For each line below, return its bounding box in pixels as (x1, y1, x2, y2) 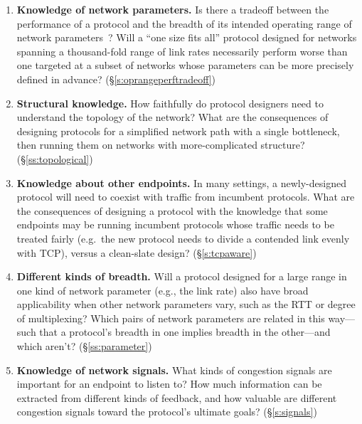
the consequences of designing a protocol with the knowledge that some (16, 203, 328, 218)
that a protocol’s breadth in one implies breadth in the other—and (39, 324, 331, 339)
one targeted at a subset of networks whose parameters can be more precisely (16, 58, 354, 73)
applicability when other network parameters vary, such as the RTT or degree (16, 297, 356, 312)
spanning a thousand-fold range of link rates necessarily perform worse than (16, 43, 348, 58)
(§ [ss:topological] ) (16, 151, 93, 166)
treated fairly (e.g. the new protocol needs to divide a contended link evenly (16, 230, 350, 245)
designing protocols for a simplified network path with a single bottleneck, (16, 123, 340, 138)
